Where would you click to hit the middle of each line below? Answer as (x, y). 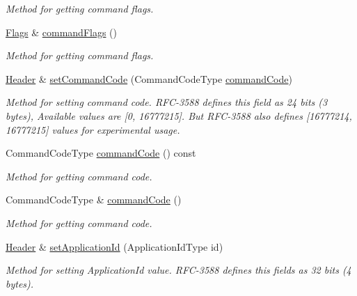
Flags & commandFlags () (62, 32)
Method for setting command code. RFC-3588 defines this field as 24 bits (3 (167, 102)
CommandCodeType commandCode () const (101, 153)
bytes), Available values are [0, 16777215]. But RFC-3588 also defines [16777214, (179, 115)
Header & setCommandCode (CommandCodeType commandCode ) (149, 78)
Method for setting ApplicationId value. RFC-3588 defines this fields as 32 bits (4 (178, 270)
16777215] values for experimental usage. (93, 129)
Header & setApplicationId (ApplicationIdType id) (114, 246)
